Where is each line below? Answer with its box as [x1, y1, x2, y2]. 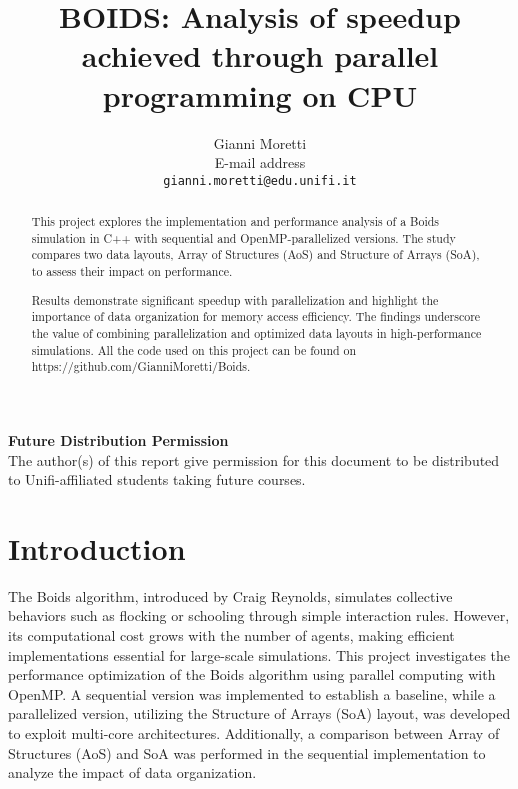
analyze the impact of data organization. [8, 762, 257, 783]
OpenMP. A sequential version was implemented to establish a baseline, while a [8, 683, 496, 704]
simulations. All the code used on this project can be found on [31, 341, 357, 358]
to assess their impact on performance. [31, 263, 233, 280]
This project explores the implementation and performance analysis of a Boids [31, 213, 440, 230]
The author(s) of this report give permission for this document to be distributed [8, 449, 500, 470]
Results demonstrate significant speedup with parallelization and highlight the [31, 291, 439, 308]
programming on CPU [102, 74, 418, 115]
